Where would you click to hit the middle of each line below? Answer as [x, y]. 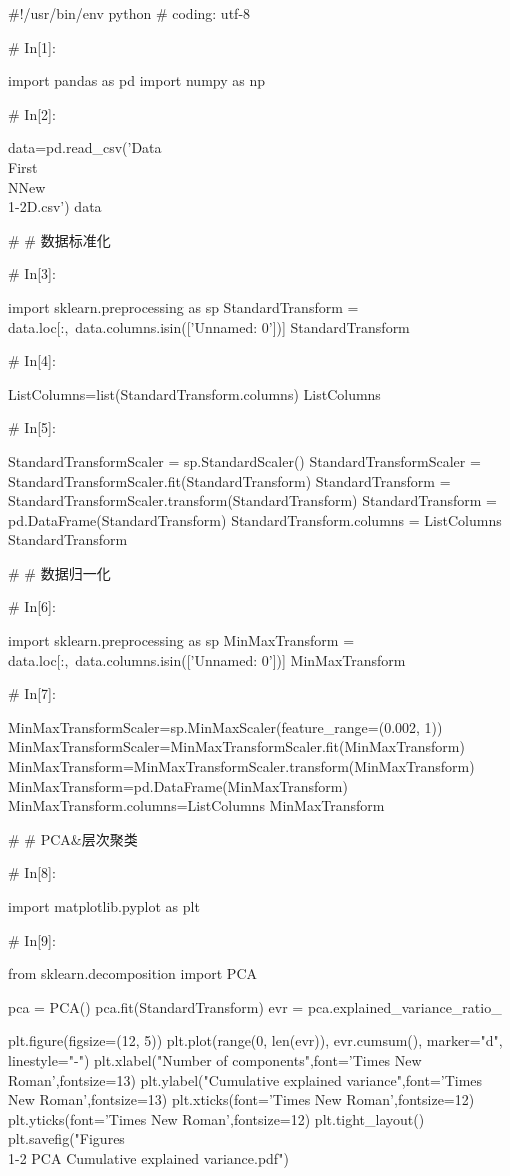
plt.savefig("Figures [66, 1138]
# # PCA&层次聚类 [73, 838]
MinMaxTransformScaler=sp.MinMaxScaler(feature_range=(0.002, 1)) [225, 726]
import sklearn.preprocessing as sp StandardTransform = [183, 306]
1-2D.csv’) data [55, 206]
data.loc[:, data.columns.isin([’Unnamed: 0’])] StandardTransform [209, 326]
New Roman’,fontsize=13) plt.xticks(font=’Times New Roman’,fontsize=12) [241, 1099]
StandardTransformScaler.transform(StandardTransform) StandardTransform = [252, 500]
